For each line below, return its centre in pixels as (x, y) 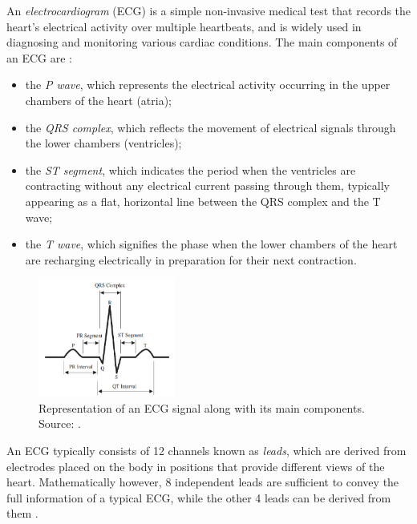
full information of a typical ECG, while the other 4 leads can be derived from (199, 497)
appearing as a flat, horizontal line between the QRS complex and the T (203, 201)
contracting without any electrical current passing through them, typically (208, 185)
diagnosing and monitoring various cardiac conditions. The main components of (202, 42)
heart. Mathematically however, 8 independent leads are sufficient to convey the (203, 482)
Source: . (60, 423)
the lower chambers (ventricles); (103, 143)
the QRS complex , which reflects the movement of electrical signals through (211, 127)
